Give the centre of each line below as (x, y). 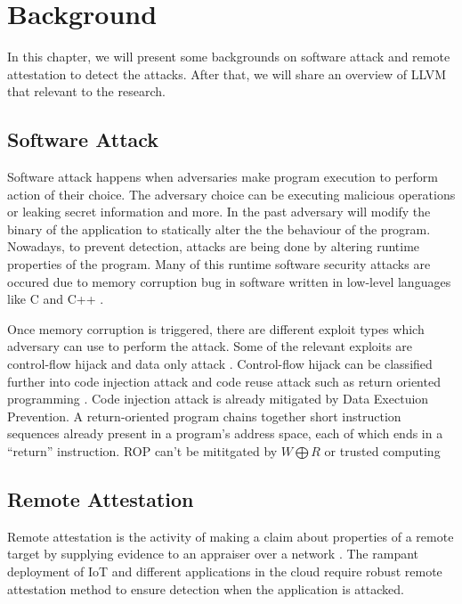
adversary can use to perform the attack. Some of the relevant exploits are (210, 346)
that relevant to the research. (86, 91)
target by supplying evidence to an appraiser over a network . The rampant (213, 554)
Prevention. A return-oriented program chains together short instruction (204, 416)
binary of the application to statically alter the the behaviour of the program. (219, 229)
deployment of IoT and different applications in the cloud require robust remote (225, 571)
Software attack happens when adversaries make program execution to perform (223, 177)
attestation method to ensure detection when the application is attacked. (206, 588)
